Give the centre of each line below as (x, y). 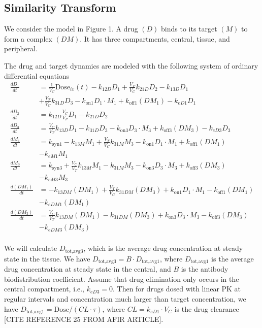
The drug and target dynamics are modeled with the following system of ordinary (131, 65)
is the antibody (205, 269)
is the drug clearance (207, 308)
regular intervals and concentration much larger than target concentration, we (125, 298)
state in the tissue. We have (47, 258)
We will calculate (31, 248)
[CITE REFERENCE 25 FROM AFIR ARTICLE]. (84, 319)
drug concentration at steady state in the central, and (88, 269)
